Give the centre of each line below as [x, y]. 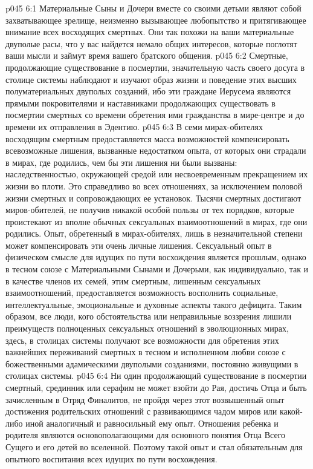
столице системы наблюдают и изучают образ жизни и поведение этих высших [151, 79]
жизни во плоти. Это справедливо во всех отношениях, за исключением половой [154, 185]
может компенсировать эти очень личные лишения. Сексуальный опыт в [139, 245]
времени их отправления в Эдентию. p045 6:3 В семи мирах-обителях [134, 126]
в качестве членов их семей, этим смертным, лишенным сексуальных [133, 280]
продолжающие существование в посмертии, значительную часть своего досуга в [155, 67]
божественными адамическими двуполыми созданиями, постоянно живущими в [152, 363]
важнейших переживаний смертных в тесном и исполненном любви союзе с [146, 352]
